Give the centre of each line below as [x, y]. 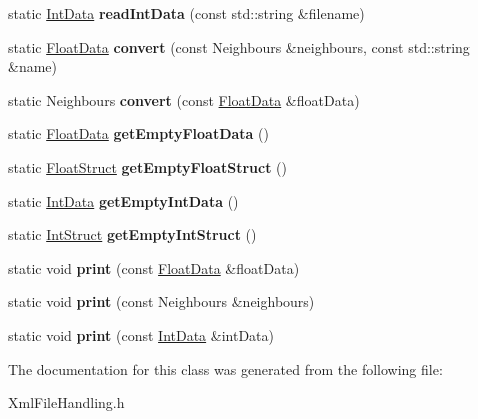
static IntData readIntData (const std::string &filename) [186, 13]
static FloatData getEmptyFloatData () [138, 133]
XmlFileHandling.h [66, 402]
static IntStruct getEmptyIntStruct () [132, 234]
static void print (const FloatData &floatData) [154, 267]
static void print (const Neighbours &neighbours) [161, 301]
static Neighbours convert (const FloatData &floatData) [184, 99]
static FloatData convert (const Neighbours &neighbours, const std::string [239, 46]
